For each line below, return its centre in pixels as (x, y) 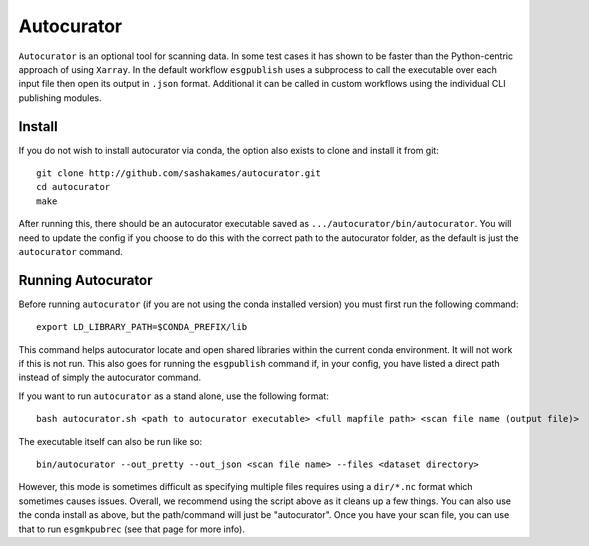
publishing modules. (60, 97)
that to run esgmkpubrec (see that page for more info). (131, 529)
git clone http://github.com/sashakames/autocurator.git (179, 173)
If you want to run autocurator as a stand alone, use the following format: (173, 396)
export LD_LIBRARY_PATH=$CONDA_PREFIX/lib (142, 327)
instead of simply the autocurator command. (110, 377)
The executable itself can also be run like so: (110, 441)
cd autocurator (73, 187)
